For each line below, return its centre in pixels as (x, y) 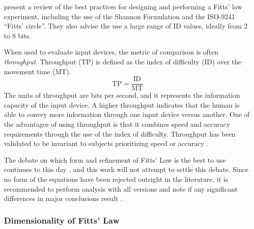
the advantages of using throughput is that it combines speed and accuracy (117, 124)
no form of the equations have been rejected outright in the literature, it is (116, 179)
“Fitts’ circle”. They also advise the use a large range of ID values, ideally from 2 (126, 26)
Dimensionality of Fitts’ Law (62, 220)
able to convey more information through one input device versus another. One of (127, 114)
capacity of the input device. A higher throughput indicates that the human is (122, 104)
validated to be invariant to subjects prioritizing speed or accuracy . (106, 143)
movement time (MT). (38, 71)
